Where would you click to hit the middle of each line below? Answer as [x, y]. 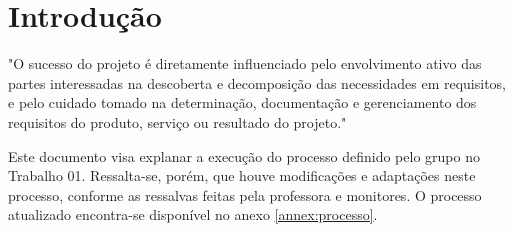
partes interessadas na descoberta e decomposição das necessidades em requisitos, [257, 82]
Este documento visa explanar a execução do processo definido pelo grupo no [244, 155]
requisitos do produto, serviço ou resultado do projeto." [177, 121]
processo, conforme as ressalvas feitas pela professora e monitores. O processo [245, 194]
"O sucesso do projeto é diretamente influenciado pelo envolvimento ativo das [245, 63]
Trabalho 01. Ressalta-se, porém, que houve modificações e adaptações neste [242, 175]
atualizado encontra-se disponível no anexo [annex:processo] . [193, 214]
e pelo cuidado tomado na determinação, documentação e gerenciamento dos [242, 102]
